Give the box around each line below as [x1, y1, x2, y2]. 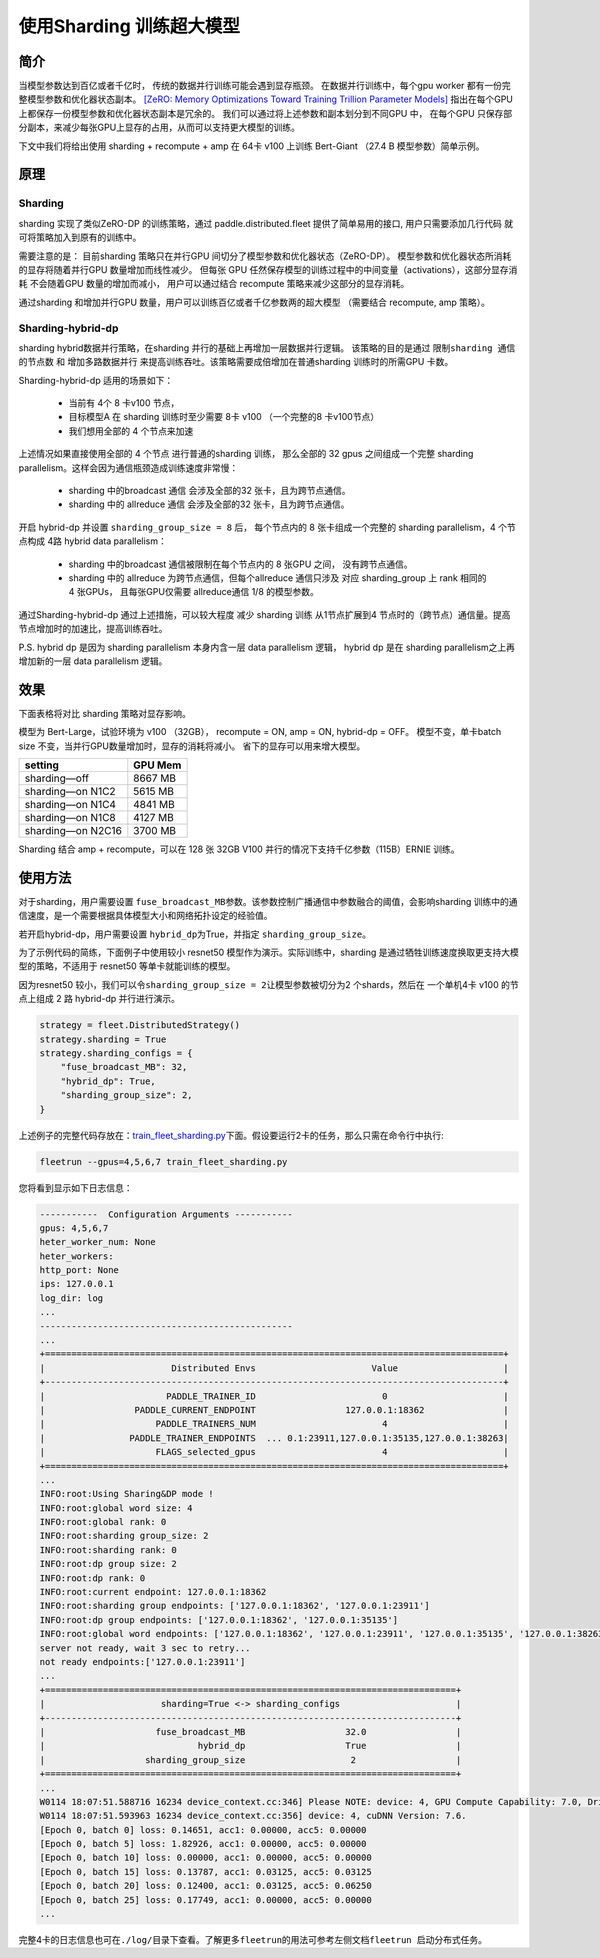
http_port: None [39, 1265, 120, 1276]
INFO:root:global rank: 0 [39, 1516, 167, 1528]
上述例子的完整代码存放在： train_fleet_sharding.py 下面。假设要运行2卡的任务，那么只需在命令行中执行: [18, 1129, 444, 1141]
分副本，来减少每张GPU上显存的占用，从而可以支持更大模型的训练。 [18, 121, 300, 134]
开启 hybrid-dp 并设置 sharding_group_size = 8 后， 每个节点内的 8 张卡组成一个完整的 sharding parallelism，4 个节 [18, 521, 516, 533]
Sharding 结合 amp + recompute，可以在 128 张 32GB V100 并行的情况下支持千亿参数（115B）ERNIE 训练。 [18, 843, 460, 855]
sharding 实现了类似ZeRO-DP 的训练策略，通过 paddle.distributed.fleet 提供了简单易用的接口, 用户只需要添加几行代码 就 [18, 217, 514, 229]
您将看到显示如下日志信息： [18, 1181, 133, 1194]
